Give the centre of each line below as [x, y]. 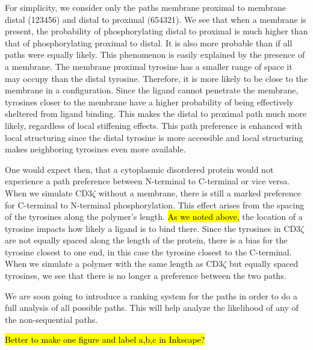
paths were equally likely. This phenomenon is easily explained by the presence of [155, 55]
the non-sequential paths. [51, 319]
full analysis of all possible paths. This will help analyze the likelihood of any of [152, 308]
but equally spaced [264, 264]
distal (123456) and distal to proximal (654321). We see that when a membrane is [156, 19]
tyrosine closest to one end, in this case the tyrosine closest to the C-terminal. [148, 252]
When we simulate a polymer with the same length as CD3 [114, 264]
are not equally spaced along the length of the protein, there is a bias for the [146, 240]
